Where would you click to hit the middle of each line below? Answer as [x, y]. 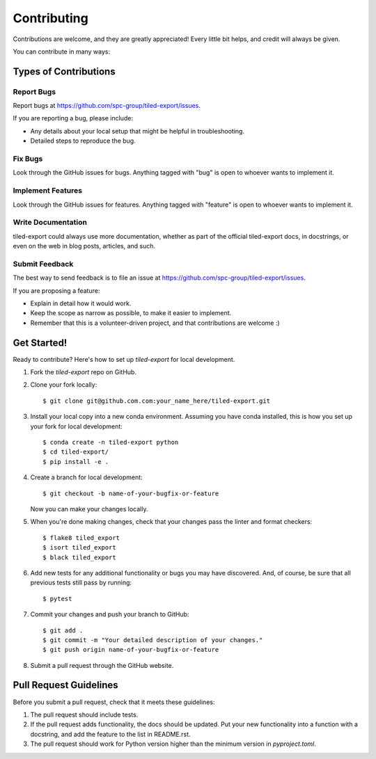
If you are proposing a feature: [56, 290]
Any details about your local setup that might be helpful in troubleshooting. [138, 131]
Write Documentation [50, 223]
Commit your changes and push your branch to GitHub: [110, 614]
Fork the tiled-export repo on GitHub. [84, 372]
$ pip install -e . [76, 462]
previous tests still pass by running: [81, 583]
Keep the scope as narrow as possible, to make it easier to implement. [131, 313]
